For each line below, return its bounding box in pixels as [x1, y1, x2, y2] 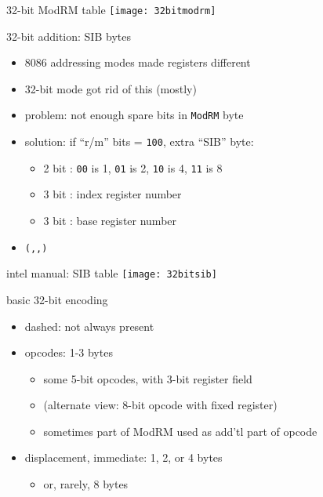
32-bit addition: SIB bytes [6, 27, 131, 44]
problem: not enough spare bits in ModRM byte [24, 107, 244, 123]
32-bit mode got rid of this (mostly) [24, 80, 197, 96]
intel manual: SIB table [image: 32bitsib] [6, 265, 217, 281]
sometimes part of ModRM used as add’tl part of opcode [43, 423, 318, 439]
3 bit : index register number [43, 186, 182, 202]
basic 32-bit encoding [6, 291, 108, 307]
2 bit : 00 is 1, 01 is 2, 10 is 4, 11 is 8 [43, 159, 223, 176]
